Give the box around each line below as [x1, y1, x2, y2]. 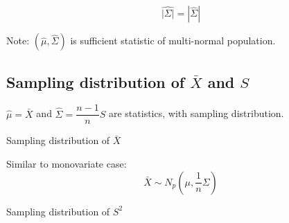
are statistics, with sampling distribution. [108, 106, 284, 121]
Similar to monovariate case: [6, 157, 127, 171]
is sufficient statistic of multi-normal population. [70, 33, 276, 48]
